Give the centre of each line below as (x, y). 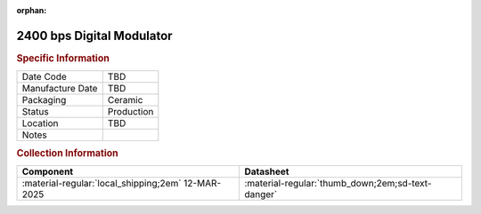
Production (130, 112)
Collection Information (68, 153)
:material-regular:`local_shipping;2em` (102, 183)
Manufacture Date (60, 89)
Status (35, 112)
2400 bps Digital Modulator (94, 36)
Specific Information (63, 58)
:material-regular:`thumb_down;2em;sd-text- (338, 183)
